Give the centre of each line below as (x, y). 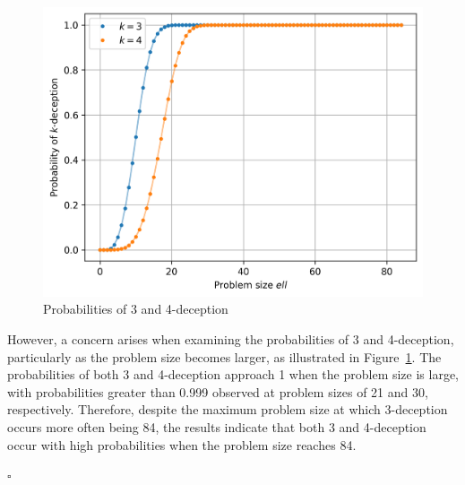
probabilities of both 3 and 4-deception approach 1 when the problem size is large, (233, 374)
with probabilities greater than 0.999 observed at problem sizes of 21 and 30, (218, 391)
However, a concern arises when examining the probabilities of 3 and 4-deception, (231, 339)
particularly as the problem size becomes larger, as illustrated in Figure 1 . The (224, 356)
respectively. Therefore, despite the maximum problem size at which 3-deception (228, 409)
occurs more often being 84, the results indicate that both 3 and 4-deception (217, 427)
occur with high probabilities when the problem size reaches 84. (182, 444)
